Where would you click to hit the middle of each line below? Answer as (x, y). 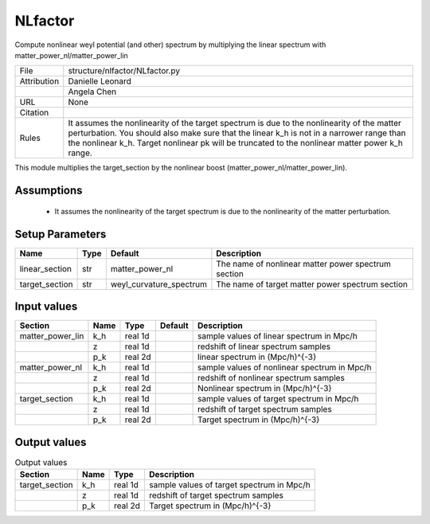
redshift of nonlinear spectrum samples (272, 378)
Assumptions (49, 191)
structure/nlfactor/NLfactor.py (124, 71)
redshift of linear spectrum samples (264, 346)
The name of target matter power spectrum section (312, 284)
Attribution (39, 81)
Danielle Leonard (100, 81)
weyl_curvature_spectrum (158, 284)
